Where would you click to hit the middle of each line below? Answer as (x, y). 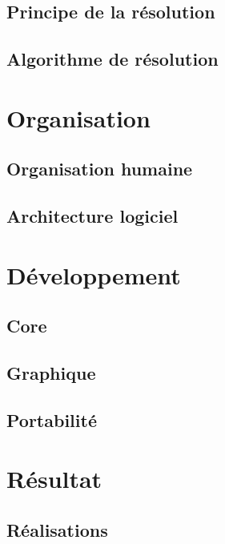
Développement (94, 274)
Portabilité (52, 419)
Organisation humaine (100, 169)
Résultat (54, 479)
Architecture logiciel (92, 216)
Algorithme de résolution (112, 59)
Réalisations (57, 529)
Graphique (51, 373)
